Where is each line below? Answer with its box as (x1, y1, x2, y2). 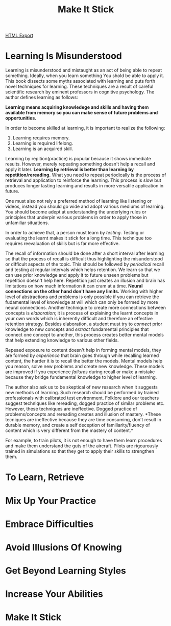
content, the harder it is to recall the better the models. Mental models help (5, 358, 163, 364)
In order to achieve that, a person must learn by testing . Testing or (5, 230, 144, 236)
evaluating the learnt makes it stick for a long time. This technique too (5, 235, 152, 241)
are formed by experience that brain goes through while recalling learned (5, 352, 159, 358)
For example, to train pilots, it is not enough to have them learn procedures (5, 438, 162, 444)
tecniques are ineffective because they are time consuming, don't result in (5, 417, 162, 423)
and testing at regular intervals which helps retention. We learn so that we (5, 267, 160, 273)
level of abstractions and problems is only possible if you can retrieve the (5, 294, 159, 300)
